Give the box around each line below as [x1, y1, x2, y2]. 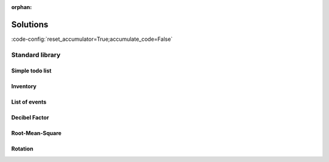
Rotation [11, 145, 34, 152]
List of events [11, 98, 47, 106]
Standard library [11, 51, 61, 59]
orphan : [11, 4, 32, 10]
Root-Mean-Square [11, 130, 62, 137]
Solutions [11, 19, 49, 30]
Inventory [11, 83, 37, 90]
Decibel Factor [11, 114, 49, 121]
